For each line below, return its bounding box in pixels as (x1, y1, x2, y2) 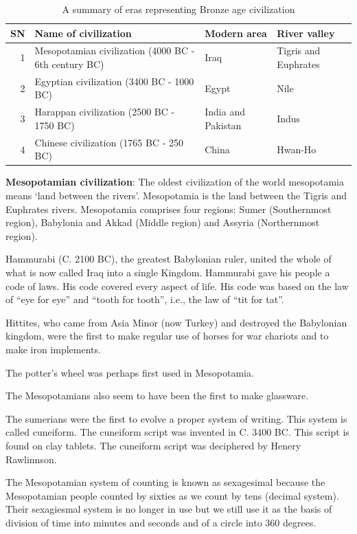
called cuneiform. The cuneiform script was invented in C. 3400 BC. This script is (5, 425, 349, 439)
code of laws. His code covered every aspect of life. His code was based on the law (5, 278, 349, 293)
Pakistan (205, 118, 242, 132)
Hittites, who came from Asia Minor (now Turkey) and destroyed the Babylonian (5, 315, 347, 329)
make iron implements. (5, 342, 101, 356)
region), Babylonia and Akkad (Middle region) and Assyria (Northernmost (5, 215, 320, 230)
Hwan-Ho (277, 142, 316, 156)
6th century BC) (34, 57, 104, 71)
